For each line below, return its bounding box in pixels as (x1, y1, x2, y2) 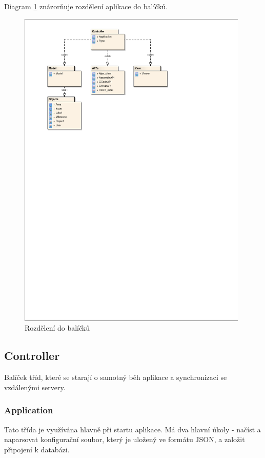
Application (4, 404, 53, 416)
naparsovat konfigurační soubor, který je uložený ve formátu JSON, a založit (4, 434, 245, 445)
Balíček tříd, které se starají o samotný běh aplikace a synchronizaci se (4, 372, 227, 383)
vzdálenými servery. (4, 381, 66, 392)
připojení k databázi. (4, 444, 70, 454)
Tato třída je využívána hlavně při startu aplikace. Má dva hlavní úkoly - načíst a (4, 424, 261, 434)
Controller (4, 348, 60, 364)
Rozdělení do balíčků (25, 322, 90, 333)
